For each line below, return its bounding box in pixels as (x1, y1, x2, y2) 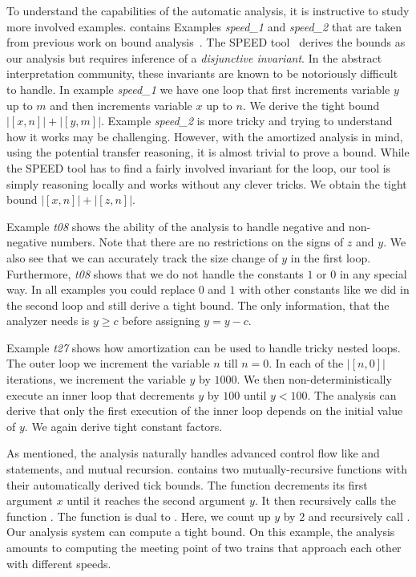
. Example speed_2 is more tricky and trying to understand (101, 112, 393, 129)
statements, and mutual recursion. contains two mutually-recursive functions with (6, 461, 407, 477)
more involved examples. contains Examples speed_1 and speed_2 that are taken (6, 18, 402, 35)
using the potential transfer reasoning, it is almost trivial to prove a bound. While (6, 144, 410, 161)
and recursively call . (308, 507, 410, 524)
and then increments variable (50, 96, 192, 113)
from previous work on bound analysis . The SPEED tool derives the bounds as (6, 34, 406, 51)
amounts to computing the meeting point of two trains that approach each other (6, 539, 402, 555)
